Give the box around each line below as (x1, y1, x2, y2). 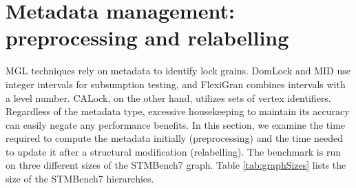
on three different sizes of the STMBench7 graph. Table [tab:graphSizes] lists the (6, 158, 346, 172)
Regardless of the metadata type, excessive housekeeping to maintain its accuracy (6, 104, 350, 118)
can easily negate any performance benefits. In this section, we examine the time (6, 117, 346, 132)
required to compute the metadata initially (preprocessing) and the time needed (6, 131, 343, 145)
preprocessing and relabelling (6, 23, 289, 52)
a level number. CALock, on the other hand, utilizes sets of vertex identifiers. (6, 90, 331, 105)
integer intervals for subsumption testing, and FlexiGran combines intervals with (6, 76, 346, 91)
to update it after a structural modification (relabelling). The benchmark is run (6, 144, 341, 158)
